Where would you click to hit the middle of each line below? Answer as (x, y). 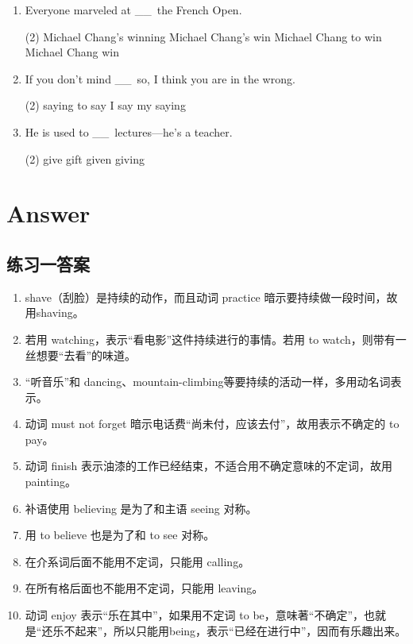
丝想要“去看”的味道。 (81, 355)
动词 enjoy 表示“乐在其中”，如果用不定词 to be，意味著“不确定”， (194, 615)
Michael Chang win (72, 52)
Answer (48, 213)
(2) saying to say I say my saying (105, 105)
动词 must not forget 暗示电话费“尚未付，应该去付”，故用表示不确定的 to (212, 424)
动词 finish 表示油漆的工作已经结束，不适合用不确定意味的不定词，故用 (208, 466)
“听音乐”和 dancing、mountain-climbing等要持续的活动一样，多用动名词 (208, 382)
